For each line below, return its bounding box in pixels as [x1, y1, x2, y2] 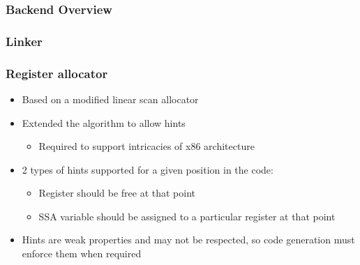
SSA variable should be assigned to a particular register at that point [38, 209, 336, 223]
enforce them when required [22, 246, 142, 261]
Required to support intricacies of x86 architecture [38, 139, 255, 153]
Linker [6, 32, 43, 50]
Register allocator [6, 64, 108, 82]
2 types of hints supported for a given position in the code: [22, 162, 273, 176]
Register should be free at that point [38, 185, 196, 200]
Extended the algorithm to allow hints [22, 115, 186, 130]
